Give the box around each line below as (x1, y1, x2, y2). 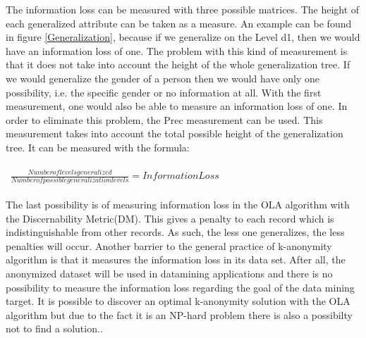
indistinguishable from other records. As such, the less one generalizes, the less (6, 225, 345, 239)
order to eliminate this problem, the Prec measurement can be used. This (6, 112, 323, 127)
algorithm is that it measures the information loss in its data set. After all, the (6, 252, 346, 267)
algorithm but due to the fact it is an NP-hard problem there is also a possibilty (6, 307, 353, 322)
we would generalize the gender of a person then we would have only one (6, 70, 320, 85)
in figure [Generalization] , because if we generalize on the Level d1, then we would (6, 30, 360, 44)
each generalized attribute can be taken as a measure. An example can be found (6, 15, 352, 30)
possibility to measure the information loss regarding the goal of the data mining (6, 280, 355, 294)
